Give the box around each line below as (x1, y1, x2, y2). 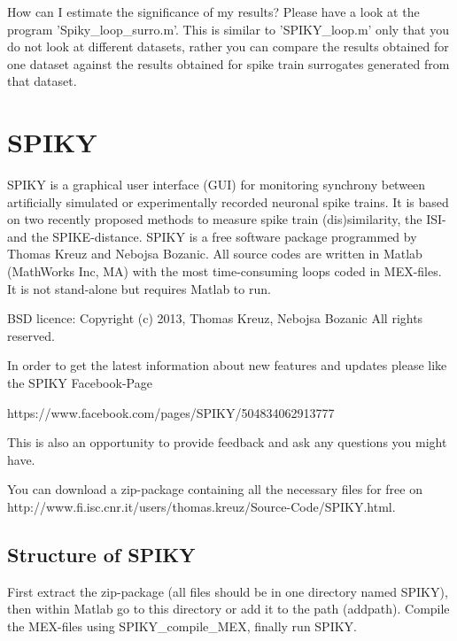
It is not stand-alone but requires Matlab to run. (7, 279, 271, 297)
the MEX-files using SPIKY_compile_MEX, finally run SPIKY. (7, 616, 357, 635)
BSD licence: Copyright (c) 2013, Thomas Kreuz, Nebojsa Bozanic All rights (7, 309, 423, 328)
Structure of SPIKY (7, 540, 196, 568)
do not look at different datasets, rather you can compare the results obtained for (7, 37, 449, 56)
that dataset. (7, 72, 77, 90)
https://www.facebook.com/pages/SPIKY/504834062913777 (7, 403, 335, 421)
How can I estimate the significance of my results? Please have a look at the (7, 3, 420, 20)
